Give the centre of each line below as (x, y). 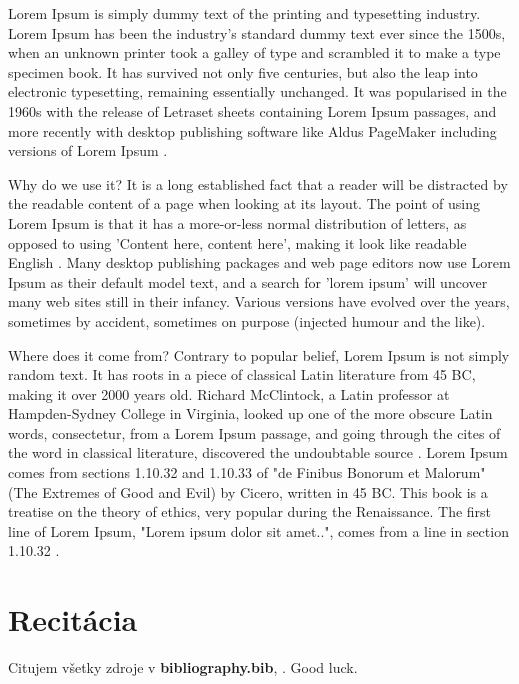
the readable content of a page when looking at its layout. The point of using (244, 203)
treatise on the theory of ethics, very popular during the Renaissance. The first (250, 511)
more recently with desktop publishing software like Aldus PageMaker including (252, 130)
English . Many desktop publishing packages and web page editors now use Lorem (259, 262)
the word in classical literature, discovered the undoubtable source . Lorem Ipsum (258, 452)
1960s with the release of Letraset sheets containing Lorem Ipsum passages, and (252, 110)
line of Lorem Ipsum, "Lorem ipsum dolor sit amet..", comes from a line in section (258, 530)
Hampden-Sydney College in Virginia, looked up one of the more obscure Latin (250, 413)
